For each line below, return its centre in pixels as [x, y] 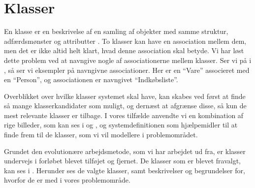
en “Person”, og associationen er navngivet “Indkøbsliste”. [91, 79]
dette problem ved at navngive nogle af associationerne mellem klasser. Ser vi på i [128, 60]
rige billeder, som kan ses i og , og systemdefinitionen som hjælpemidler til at [121, 125]
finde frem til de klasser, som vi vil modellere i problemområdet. [101, 135]
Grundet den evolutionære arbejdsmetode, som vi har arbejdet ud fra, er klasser [125, 151]
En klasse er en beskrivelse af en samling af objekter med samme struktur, [116, 31]
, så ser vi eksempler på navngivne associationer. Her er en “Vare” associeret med [127, 70]
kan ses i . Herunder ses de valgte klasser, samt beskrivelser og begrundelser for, [125, 170]
